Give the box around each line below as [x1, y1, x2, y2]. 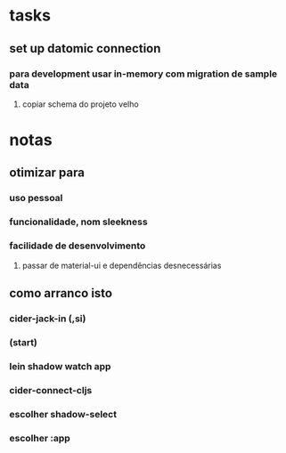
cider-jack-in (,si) [9, 312, 86, 325]
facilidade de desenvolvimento [9, 239, 146, 252]
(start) [9, 336, 38, 348]
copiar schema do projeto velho [21, 99, 140, 109]
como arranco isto [9, 286, 113, 301]
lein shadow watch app [9, 360, 111, 372]
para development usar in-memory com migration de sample [9, 68, 278, 80]
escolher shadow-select [9, 408, 118, 420]
